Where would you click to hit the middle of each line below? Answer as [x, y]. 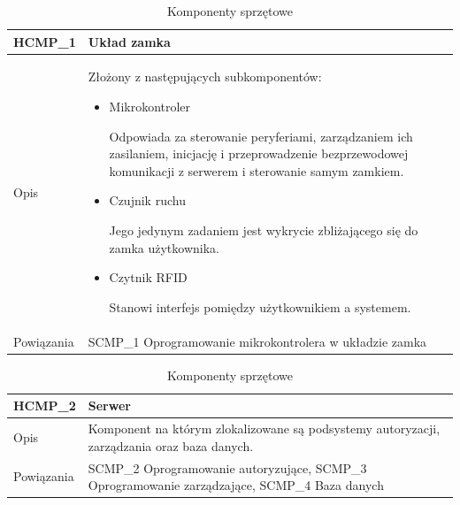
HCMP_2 [45, 406]
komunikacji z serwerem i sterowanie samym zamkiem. [257, 170]
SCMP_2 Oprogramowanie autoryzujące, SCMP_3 [227, 467]
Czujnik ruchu [147, 200]
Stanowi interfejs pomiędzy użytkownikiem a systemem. [260, 306]
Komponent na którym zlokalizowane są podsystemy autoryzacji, [264, 428]
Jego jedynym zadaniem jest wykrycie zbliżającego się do [264, 230]
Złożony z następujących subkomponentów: [205, 77]
